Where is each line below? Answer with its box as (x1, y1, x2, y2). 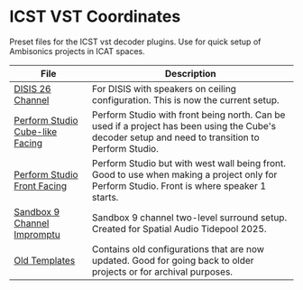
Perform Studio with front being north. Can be (91, 108, 286, 121)
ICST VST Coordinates (9, 6, 181, 27)
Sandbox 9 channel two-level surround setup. (91, 210, 288, 223)
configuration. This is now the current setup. (91, 93, 280, 106)
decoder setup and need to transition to (91, 131, 260, 144)
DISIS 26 (14, 82, 51, 95)
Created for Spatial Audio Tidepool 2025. (91, 222, 268, 235)
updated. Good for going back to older (91, 254, 254, 267)
